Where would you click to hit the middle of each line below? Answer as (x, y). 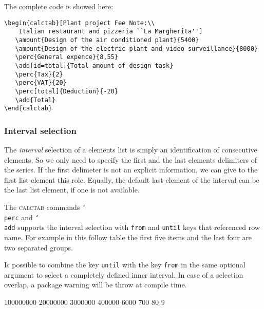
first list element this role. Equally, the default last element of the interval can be (132, 179)
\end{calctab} (28, 109)
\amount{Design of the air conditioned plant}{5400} (107, 40)
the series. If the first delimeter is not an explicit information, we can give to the (131, 170)
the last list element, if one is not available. (72, 190)
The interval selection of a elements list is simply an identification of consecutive (131, 150)
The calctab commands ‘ (45, 207)
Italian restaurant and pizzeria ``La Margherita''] (111, 32)
